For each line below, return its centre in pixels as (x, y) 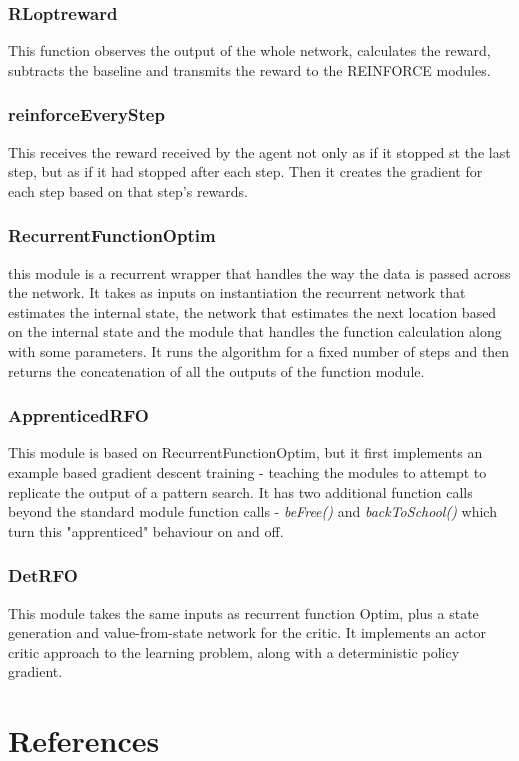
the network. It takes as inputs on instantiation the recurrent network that (237, 292)
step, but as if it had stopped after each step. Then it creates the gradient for (245, 171)
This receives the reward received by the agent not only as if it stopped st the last (259, 151)
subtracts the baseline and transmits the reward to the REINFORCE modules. (249, 69)
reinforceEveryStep (86, 114)
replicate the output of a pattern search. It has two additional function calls (240, 491)
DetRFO (43, 575)
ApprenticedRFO (78, 415)
